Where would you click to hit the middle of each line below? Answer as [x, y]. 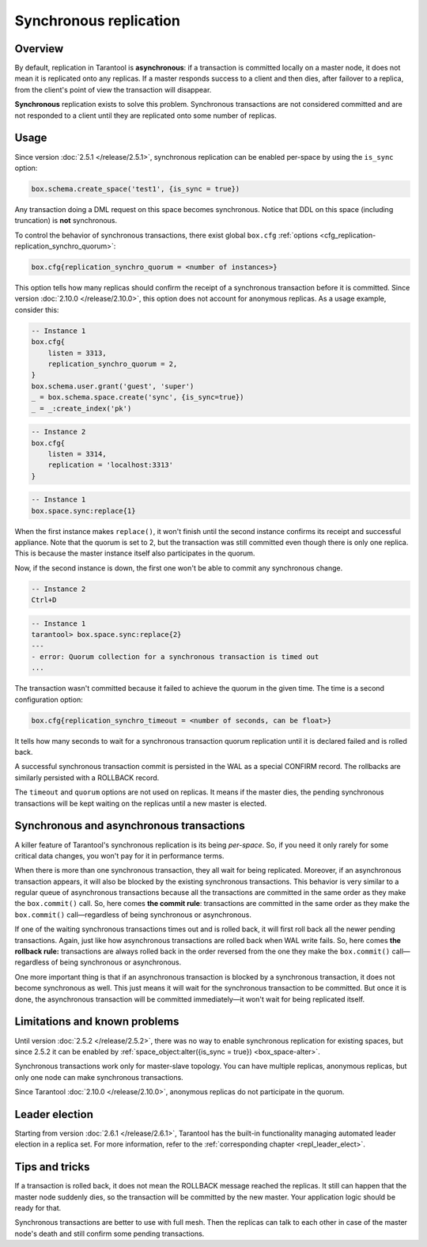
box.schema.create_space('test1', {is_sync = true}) [136, 189]
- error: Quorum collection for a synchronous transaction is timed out [175, 656]
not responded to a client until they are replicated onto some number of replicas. [145, 116]
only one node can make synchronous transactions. [99, 1077]
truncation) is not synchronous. [66, 221]
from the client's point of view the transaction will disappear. [113, 89]
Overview [39, 49]
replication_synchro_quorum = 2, [113, 364]
